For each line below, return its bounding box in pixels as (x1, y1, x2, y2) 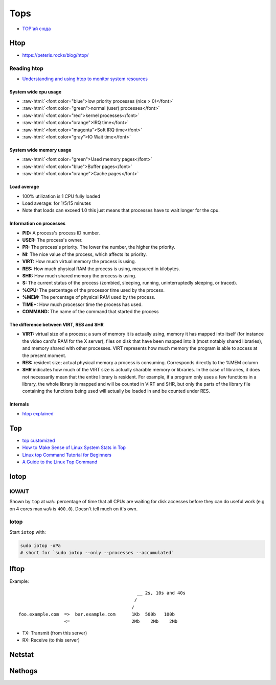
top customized (22, 437, 55, 443)
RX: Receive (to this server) (22, 637, 80, 643)
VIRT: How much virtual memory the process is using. (22, 258, 136, 265)
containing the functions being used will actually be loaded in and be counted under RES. (22, 388, 211, 394)
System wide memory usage (9, 147, 72, 153)
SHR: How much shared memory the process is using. (22, 273, 136, 279)
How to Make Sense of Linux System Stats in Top (22, 444, 126, 451)
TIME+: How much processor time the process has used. (22, 301, 143, 308)
